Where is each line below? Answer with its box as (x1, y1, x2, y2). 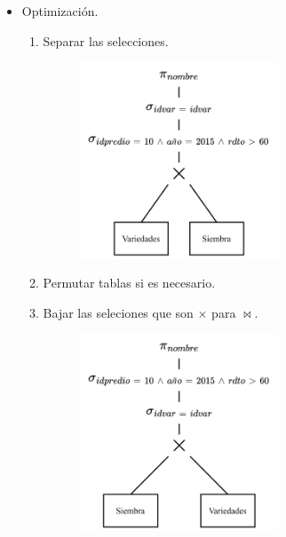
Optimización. (21, 2, 99, 20)
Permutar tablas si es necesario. (43, 273, 216, 292)
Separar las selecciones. (43, 31, 169, 50)
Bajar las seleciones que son (43, 303, 194, 321)
